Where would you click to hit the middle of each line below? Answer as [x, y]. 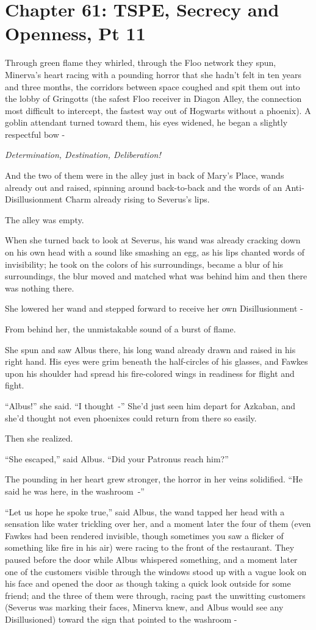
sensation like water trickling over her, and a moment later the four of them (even [158, 524]
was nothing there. [40, 288]
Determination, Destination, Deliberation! [83, 155]
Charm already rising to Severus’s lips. [138, 199]
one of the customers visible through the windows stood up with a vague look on [156, 571]
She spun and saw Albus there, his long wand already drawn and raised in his [150, 349]
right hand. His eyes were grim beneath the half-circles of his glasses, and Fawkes [156, 361]
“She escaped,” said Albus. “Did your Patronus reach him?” [117, 458]
